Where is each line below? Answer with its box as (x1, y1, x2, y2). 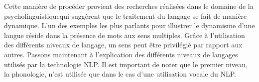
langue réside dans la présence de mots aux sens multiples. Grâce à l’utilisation (4, 30, 245, 40)
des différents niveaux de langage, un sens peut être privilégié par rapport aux (4, 40, 243, 50)
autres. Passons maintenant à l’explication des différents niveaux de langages (4, 49, 238, 59)
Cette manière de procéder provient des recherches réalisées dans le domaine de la (4, 1, 254, 11)
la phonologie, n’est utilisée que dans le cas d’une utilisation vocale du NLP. (4, 69, 236, 79)
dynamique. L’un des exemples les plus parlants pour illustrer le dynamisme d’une (4, 20, 255, 31)
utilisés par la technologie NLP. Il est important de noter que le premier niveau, (4, 59, 248, 69)
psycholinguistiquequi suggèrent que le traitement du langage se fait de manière (4, 10, 247, 21)
